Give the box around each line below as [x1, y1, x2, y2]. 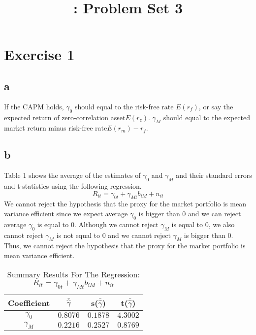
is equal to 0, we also [171, 219, 235, 229]
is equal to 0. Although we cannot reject [37, 219, 159, 229]
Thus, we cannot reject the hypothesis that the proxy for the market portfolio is [4, 240, 246, 251]
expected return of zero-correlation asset [4, 112, 126, 122]
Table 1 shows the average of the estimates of [4, 170, 141, 180]
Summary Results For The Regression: [7, 268, 140, 280]
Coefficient [8, 297, 50, 308]
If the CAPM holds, [4, 101, 64, 111]
